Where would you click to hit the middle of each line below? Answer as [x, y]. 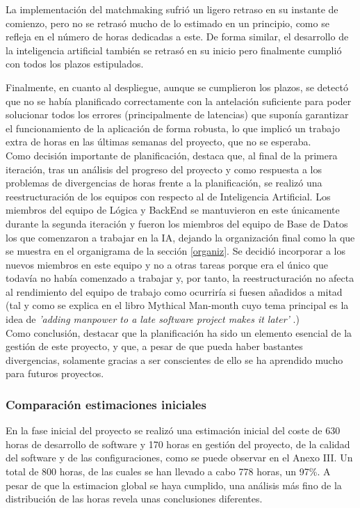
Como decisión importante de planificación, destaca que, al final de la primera [172, 155]
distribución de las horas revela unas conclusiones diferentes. [134, 499]
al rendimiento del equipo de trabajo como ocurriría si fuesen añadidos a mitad [174, 291]
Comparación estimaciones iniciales [106, 404]
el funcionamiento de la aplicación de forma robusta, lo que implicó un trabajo [173, 128]
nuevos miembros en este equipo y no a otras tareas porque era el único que [167, 264]
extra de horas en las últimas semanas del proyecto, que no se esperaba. [158, 142]
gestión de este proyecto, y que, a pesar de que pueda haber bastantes [154, 346]
